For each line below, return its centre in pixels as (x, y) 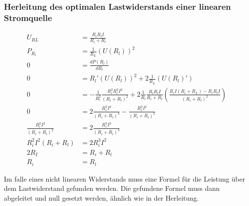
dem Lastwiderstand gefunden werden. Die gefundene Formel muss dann (112, 188)
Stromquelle (28, 17)
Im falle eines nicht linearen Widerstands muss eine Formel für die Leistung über (124, 178)
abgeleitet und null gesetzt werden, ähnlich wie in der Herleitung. (101, 197)
